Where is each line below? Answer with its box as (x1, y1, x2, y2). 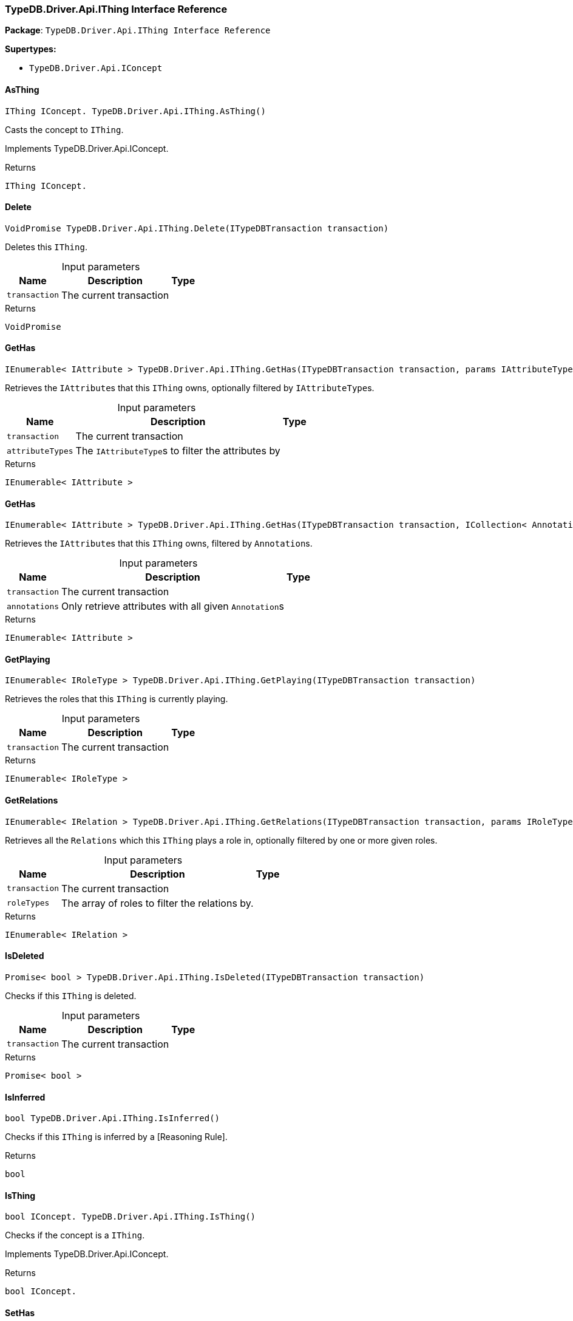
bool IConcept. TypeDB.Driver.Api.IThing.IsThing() (5, 1212, 256, 1222)
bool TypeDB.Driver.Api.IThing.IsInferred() (5, 1113, 220, 1124)
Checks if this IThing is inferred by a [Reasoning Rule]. (5, 1132, 228, 1142)
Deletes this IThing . (5, 241, 87, 252)
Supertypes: (5, 44, 56, 55)
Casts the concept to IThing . (5, 124, 124, 135)
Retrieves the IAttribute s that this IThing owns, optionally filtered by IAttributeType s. (5, 383, 375, 394)
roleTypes (7, 898, 50, 908)
